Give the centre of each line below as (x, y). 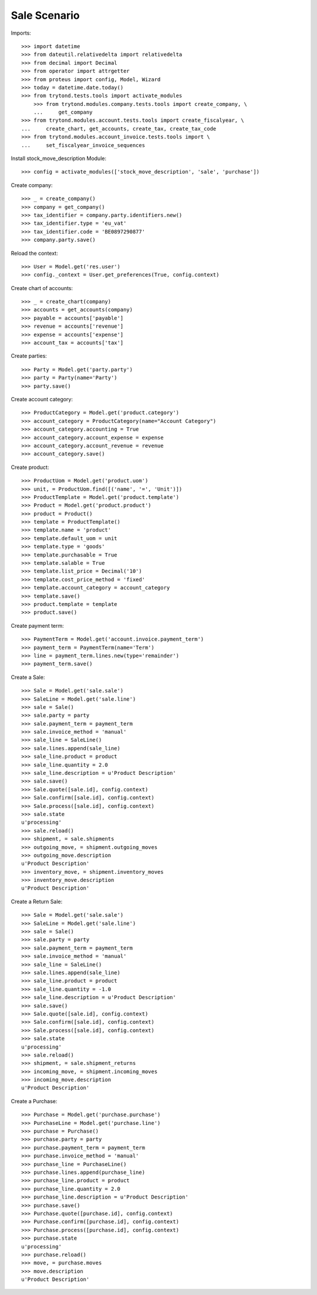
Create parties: (29, 356)
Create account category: (42, 399)
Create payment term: (37, 625)
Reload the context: (34, 253)
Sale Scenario (45, 15)
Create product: (30, 467)
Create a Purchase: (34, 1101)
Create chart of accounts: (42, 288)
